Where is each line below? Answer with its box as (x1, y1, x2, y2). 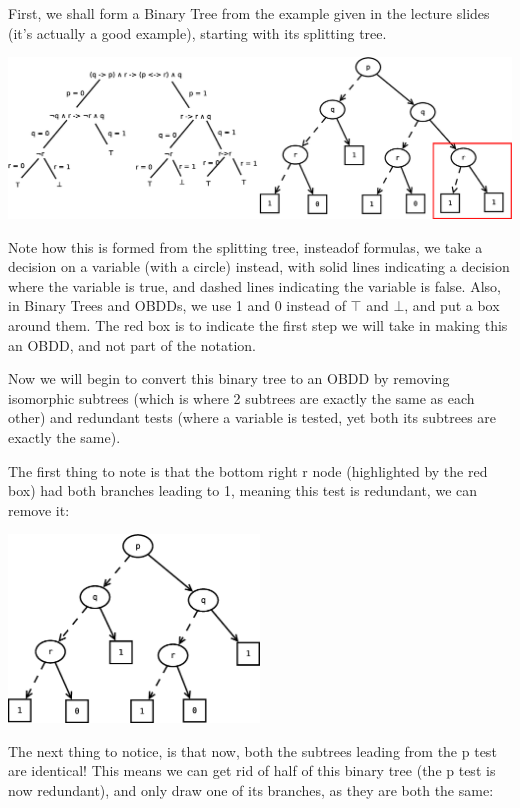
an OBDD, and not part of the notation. (8, 334, 256, 355)
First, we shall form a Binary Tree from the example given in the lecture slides (8, 3, 490, 23)
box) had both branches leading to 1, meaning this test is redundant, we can (8, 480, 478, 501)
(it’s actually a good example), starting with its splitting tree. (8, 22, 387, 43)
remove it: (8, 499, 70, 520)
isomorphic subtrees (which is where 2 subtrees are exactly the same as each (8, 387, 475, 408)
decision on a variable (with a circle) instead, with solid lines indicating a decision (8, 256, 510, 277)
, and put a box (404, 295, 500, 316)
